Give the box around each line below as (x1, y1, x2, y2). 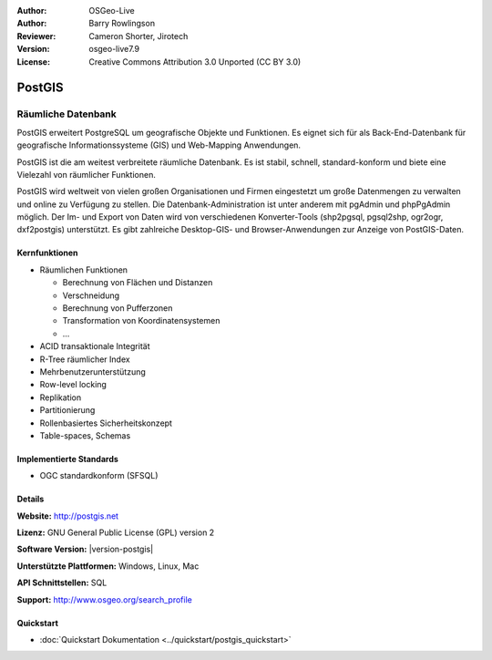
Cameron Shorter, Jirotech (88, 30, 189, 41)
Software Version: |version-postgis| (16, 543, 154, 555)
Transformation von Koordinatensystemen (62, 315, 220, 326)
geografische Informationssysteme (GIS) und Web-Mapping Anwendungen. (16, 139, 301, 150)
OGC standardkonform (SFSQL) (39, 470, 159, 481)
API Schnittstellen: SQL (16, 577, 108, 588)
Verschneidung (62, 290, 120, 301)
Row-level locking (39, 379, 107, 390)
